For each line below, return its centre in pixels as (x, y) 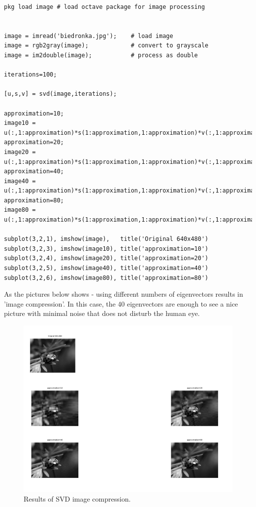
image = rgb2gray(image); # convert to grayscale (106, 46)
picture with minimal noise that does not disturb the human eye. (102, 313)
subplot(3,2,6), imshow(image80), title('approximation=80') (106, 278)
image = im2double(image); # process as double (101, 55)
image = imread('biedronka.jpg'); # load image (89, 36)
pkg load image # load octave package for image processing (105, 7)
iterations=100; (31, 75)
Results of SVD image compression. (77, 499)
